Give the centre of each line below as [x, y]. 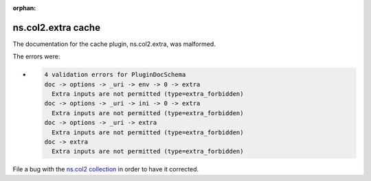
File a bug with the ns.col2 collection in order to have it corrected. [106, 169]
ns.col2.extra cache [57, 27]
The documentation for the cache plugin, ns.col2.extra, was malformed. [114, 44]
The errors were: [36, 57]
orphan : [24, 8]
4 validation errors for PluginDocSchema [115, 75]
